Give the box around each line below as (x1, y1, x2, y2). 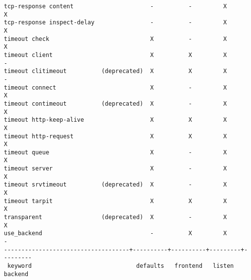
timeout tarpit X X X (4, 197, 227, 205)
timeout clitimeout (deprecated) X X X (4, 68, 227, 75)
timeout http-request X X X (4, 132, 227, 140)
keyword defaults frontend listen (7, 262, 234, 269)
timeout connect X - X (4, 84, 227, 91)
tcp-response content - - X (4, 3, 227, 10)
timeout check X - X (4, 35, 227, 42)
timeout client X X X (4, 51, 227, 58)
